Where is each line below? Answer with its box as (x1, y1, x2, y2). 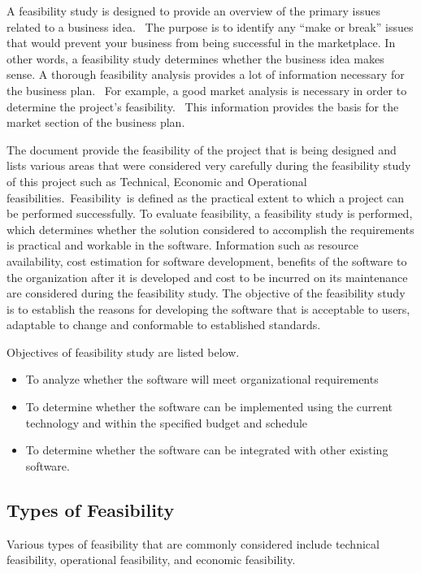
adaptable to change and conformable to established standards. (7, 316, 321, 333)
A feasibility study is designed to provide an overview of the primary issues (7, 2, 380, 19)
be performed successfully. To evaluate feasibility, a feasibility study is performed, (7, 205, 413, 222)
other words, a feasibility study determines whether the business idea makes (7, 50, 384, 67)
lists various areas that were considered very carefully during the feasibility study (7, 157, 411, 174)
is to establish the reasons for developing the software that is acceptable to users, (7, 300, 410, 317)
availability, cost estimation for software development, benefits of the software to (7, 252, 407, 269)
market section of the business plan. (7, 114, 185, 131)
